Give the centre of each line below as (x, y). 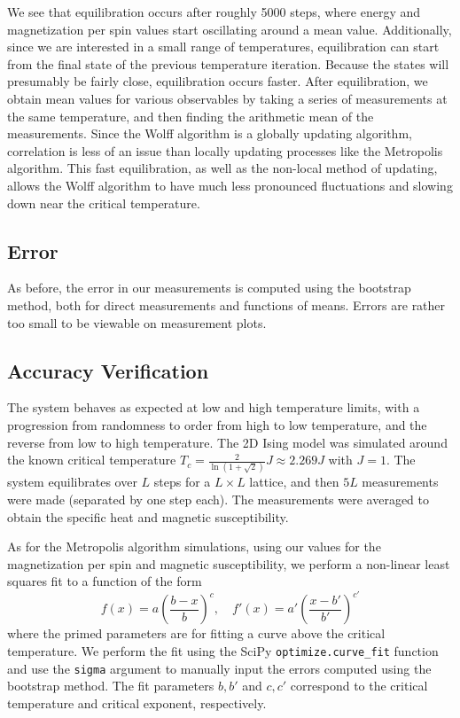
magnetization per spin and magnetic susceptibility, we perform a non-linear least (229, 563)
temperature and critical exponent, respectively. (137, 702)
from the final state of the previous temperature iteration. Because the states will (228, 63)
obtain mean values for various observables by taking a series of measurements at (227, 98)
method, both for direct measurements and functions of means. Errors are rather (226, 304)
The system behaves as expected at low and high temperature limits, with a (214, 407)
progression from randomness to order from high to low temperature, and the (217, 424)
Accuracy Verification (108, 370)
